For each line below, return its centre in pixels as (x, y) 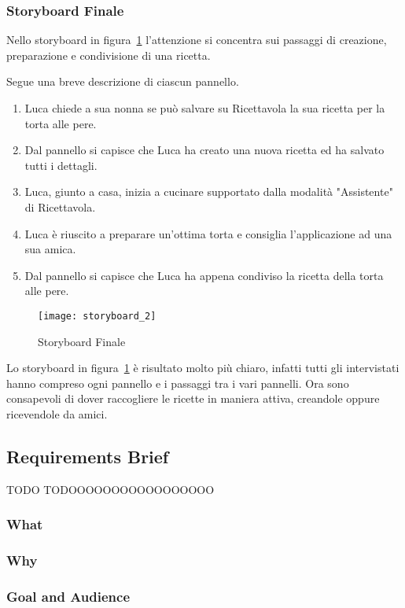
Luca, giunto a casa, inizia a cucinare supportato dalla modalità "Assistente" (209, 192)
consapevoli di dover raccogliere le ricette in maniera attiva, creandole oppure (193, 398)
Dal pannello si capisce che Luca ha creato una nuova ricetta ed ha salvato (204, 150)
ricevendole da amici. (57, 413)
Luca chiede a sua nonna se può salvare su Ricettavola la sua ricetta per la (205, 108)
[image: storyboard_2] (97, 316)
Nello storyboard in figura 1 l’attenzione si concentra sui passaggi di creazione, (197, 40)
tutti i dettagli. (61, 165)
